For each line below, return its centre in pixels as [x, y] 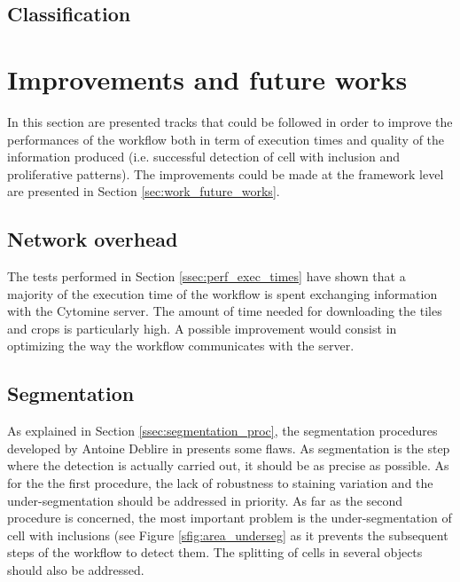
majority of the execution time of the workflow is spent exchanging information [222, 293]
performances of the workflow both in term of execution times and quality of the [226, 139]
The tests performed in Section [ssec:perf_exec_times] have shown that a [207, 276]
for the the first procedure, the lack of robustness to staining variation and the [220, 483]
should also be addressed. [76, 570]
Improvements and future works [207, 79]
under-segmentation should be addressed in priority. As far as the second [205, 500]
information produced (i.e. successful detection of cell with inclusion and [203, 157]
